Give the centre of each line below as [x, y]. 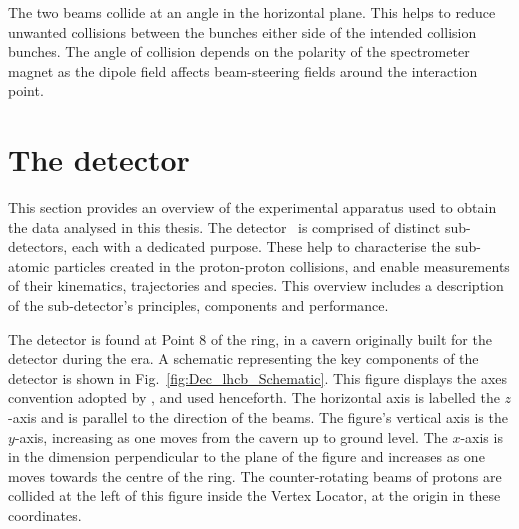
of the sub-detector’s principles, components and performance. [198, 305]
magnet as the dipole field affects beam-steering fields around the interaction [243, 70]
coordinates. [45, 515]
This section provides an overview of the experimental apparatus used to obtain [252, 207]
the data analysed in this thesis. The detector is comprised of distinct [224, 226]
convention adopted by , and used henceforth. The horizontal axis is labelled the [254, 397]
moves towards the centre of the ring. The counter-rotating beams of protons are [255, 475]
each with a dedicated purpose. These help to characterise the [261, 246]
